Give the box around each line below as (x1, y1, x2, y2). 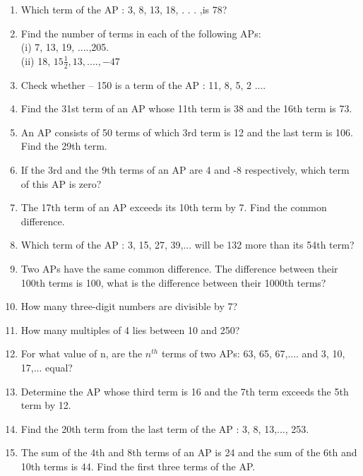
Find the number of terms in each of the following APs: (20, 25, 261, 40)
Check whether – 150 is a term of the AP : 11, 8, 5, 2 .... (20, 77, 266, 92)
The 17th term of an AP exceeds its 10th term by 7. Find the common (20, 200, 327, 215)
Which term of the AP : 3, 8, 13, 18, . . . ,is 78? (20, 2, 227, 16)
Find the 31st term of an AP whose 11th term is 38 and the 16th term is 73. (20, 101, 352, 116)
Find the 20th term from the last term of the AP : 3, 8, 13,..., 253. (20, 421, 309, 436)
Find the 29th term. (20, 138, 107, 153)
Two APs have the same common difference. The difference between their (20, 261, 338, 275)
